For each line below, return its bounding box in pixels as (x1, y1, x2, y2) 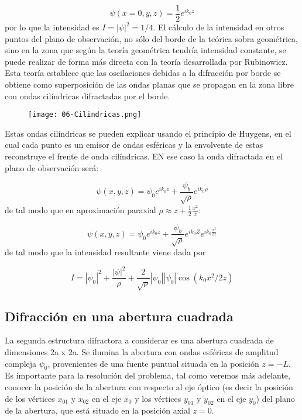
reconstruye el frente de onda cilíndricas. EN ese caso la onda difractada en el (5, 150, 283, 162)
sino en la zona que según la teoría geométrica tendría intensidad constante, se (5, 44, 286, 56)
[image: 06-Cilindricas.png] (28, 110, 142, 119)
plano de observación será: (5, 161, 99, 173)
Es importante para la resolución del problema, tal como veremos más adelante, (5, 369, 290, 381)
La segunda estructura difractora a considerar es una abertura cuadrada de (5, 334, 274, 346)
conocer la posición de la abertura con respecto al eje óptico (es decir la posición (5, 380, 293, 393)
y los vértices (135, 392, 181, 404)
